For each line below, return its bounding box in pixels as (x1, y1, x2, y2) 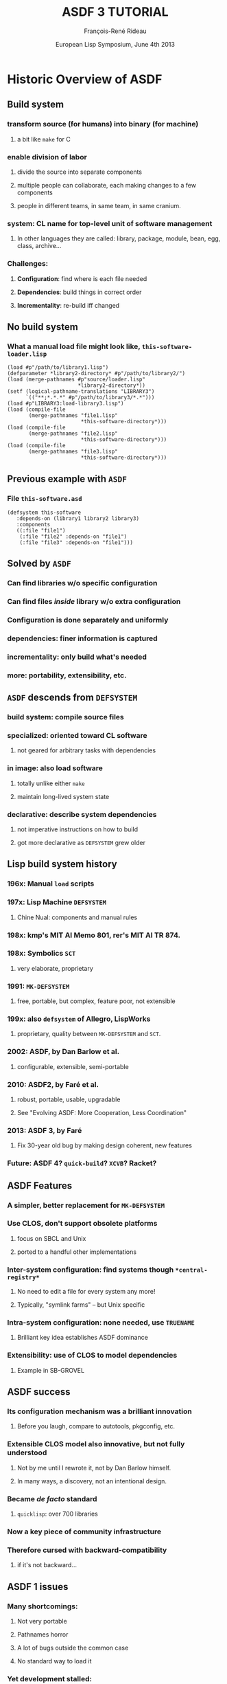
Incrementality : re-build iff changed (16, 301, 120, 309)
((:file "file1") (16, 527, 67, 534)
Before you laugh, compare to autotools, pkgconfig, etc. (16, 1422, 176, 1430)
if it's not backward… (16, 1561, 77, 1569)
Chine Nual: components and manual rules (16, 913, 138, 921)
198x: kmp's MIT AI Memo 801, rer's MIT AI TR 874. (7, 930, 180, 940)
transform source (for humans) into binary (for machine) (7, 120, 199, 129)
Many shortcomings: (7, 1602, 78, 1611)
